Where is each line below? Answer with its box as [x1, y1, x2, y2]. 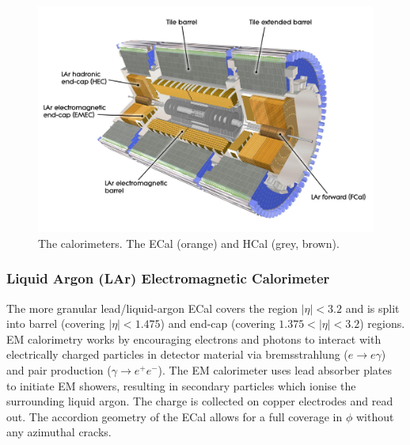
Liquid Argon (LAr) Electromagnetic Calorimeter [6, 268, 330, 288]
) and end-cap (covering [160, 315, 275, 332]
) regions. [359, 315, 405, 332]
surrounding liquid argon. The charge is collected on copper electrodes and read [6, 393, 393, 409]
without [355, 408, 394, 424]
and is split [345, 299, 400, 316]
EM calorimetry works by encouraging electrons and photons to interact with [6, 330, 382, 347]
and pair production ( [6, 362, 112, 378]
